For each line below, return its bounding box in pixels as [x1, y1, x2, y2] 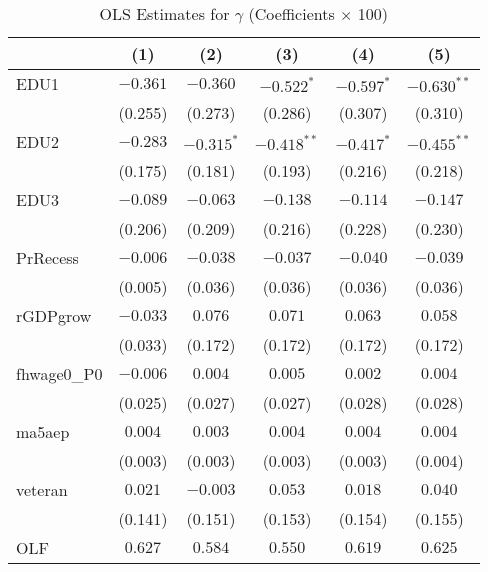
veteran [16, 478, 68, 501]
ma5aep [16, 420, 70, 443]
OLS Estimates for [99, 2, 230, 25]
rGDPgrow [16, 304, 92, 327]
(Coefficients [248, 2, 335, 25]
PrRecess [16, 246, 79, 269]
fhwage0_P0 [16, 362, 103, 385]
